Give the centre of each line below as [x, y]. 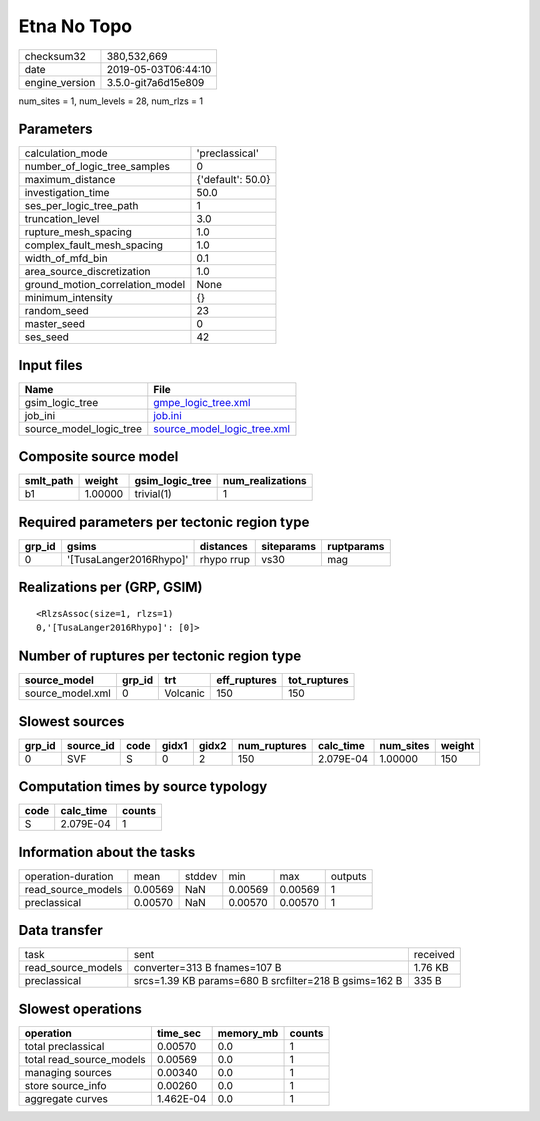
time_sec [179, 1033]
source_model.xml [68, 693]
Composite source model [98, 456]
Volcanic [184, 693]
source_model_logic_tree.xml [221, 428]
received [434, 955]
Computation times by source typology [143, 786]
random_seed [56, 311]
